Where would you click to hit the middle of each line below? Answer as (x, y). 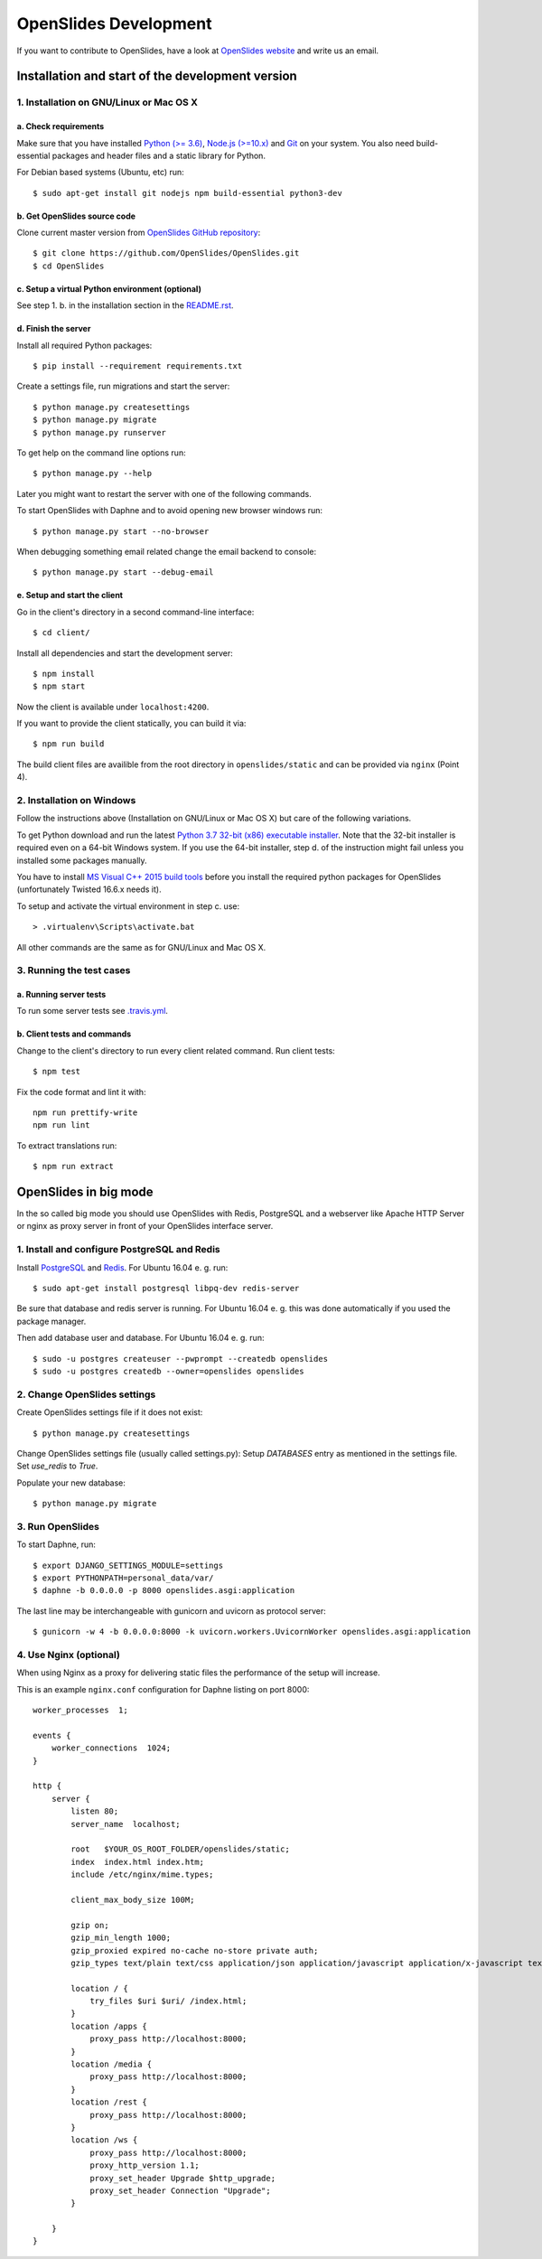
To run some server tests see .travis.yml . (93, 1011)
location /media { (112, 2064)
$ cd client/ (61, 633)
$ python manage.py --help (93, 473)
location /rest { (109, 2102)
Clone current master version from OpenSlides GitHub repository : (139, 233)
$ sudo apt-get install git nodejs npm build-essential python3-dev (187, 193)
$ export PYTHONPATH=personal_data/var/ (123, 1578)
